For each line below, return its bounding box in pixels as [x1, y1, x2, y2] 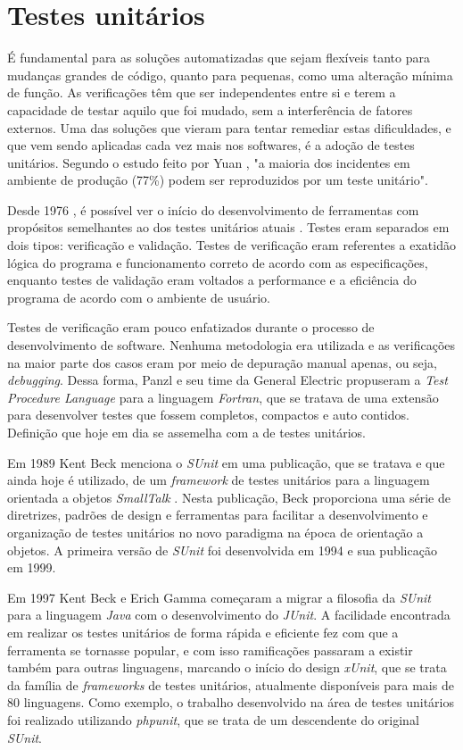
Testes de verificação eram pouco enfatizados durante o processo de [7, 318, 375, 337]
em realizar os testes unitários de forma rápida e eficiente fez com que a [7, 622, 399, 641]
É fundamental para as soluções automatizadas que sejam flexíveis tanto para [7, 48, 430, 67]
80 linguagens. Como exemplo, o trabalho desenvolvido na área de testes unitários [7, 693, 454, 712]
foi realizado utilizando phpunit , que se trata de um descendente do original [7, 710, 419, 729]
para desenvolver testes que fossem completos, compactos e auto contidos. [7, 405, 409, 424]
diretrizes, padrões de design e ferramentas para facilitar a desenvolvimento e [7, 505, 428, 524]
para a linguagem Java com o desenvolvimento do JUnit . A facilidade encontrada [7, 605, 451, 624]
